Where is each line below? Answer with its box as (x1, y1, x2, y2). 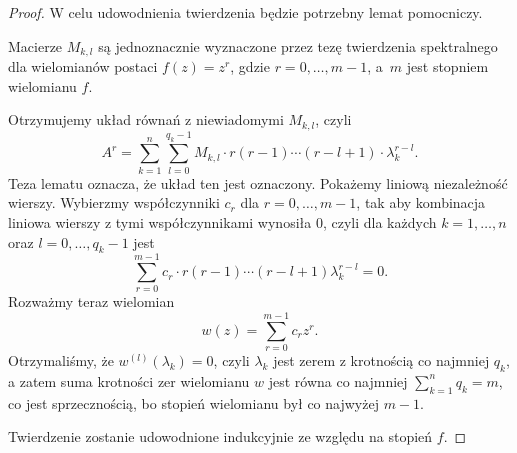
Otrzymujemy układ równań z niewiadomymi (8, 109, 284, 130)
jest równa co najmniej (268, 370, 408, 391)
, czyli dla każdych (322, 211, 437, 232)
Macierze (8, 35, 63, 56)
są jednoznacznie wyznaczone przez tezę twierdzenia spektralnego (98, 35, 498, 56)
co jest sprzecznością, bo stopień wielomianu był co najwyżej (8, 392, 379, 413)
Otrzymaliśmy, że (8, 350, 114, 371)
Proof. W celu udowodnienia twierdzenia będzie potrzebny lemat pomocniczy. (8, 2, 483, 22)
